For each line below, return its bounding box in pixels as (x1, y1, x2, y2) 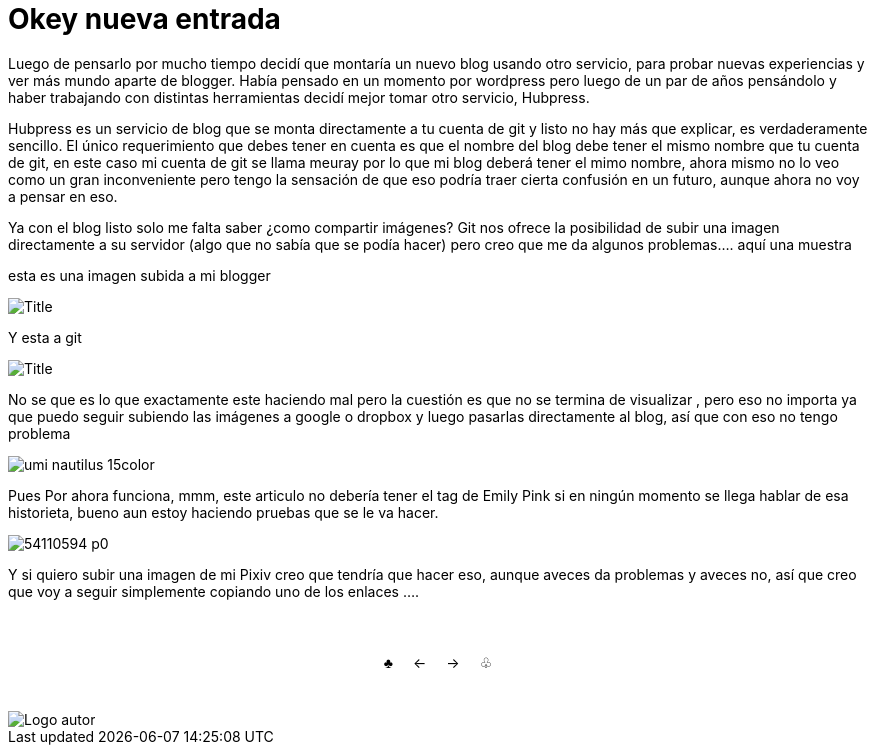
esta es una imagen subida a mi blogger (8, 266, 271, 284)
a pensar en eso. (8, 187, 118, 205)
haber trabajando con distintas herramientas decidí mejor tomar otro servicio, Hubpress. (8, 88, 590, 106)
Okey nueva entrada (8, 2, 281, 36)
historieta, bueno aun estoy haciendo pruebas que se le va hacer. (8, 503, 439, 521)
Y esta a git (8, 328, 82, 346)
